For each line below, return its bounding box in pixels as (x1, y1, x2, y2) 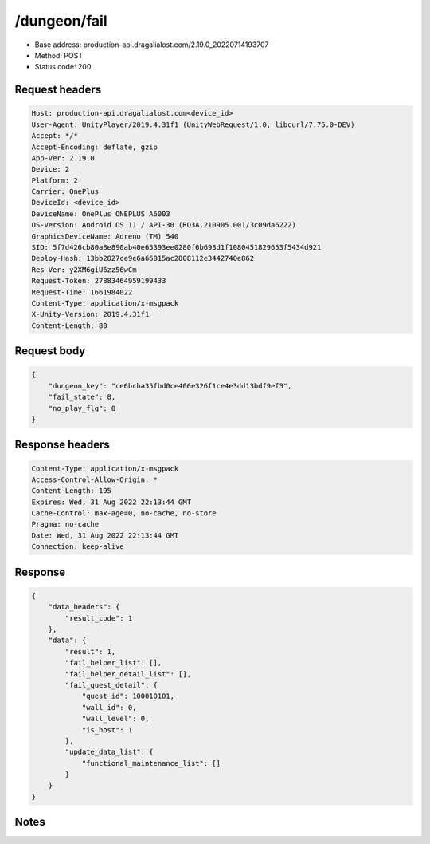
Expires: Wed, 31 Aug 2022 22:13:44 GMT (31, 497, 191, 507)
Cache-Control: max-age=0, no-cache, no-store (31, 509, 217, 518)
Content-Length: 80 (31, 321, 107, 330)
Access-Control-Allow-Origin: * (31, 475, 158, 484)
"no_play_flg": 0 (48, 404, 116, 412)
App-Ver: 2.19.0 (31, 153, 96, 163)
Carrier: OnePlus (31, 187, 100, 196)
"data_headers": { (48, 602, 120, 612)
